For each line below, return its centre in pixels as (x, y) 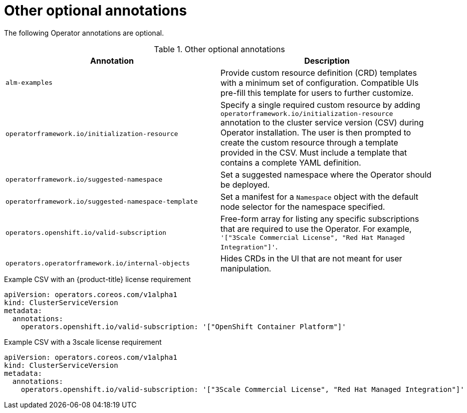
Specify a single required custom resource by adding (320, 105)
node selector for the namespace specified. (303, 206)
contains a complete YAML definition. (291, 162)
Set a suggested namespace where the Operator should (326, 174)
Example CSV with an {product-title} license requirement (97, 279)
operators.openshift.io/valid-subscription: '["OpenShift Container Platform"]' (183, 326)
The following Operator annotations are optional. (84, 33)
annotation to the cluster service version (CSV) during (322, 122)
